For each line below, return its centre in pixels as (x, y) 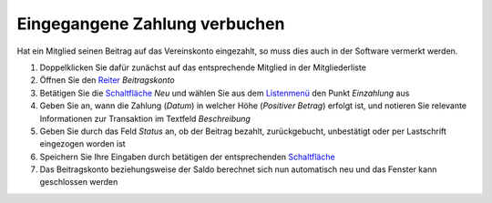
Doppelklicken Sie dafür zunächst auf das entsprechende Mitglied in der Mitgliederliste (203, 67)
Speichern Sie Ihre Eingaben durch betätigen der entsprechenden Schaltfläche (188, 157)
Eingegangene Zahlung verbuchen (151, 24)
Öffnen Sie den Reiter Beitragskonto (107, 80)
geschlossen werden (79, 182)
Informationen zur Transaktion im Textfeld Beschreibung (145, 118)
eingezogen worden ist (83, 144)
